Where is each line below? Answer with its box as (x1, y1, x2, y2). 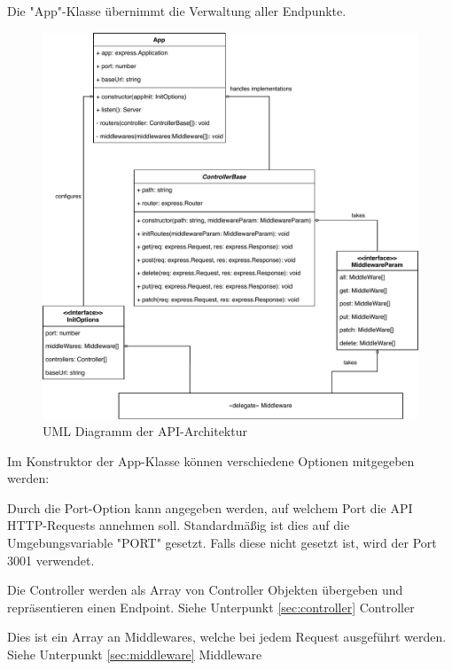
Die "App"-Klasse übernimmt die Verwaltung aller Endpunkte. (7, 2, 347, 19)
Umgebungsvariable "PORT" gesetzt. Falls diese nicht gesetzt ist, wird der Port (7, 534, 437, 552)
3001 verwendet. (7, 550, 95, 569)
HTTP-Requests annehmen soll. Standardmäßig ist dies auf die (7, 516, 350, 534)
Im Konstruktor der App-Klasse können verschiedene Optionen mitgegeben (7, 451, 415, 470)
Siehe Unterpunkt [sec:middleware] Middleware (7, 645, 262, 664)
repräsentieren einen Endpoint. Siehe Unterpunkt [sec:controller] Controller (7, 597, 415, 616)
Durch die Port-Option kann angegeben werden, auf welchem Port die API (7, 498, 413, 517)
